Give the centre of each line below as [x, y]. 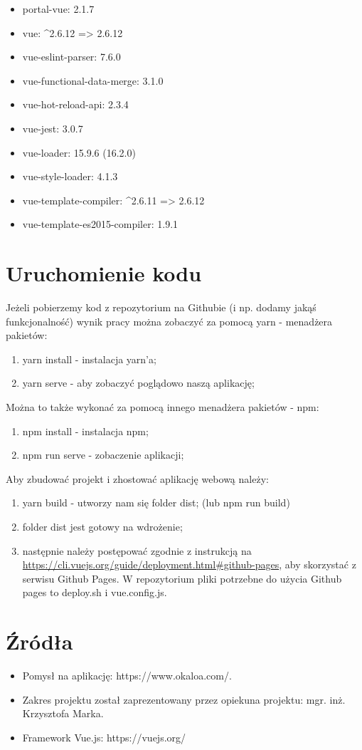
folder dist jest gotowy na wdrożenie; [102, 526]
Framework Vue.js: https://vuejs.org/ [104, 737]
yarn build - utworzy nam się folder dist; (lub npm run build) [156, 502]
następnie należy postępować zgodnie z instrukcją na [137, 550]
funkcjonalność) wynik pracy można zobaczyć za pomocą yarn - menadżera [169, 321]
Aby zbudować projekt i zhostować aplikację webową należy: [137, 478]
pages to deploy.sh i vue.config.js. [95, 592]
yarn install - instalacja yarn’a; [89, 359]
